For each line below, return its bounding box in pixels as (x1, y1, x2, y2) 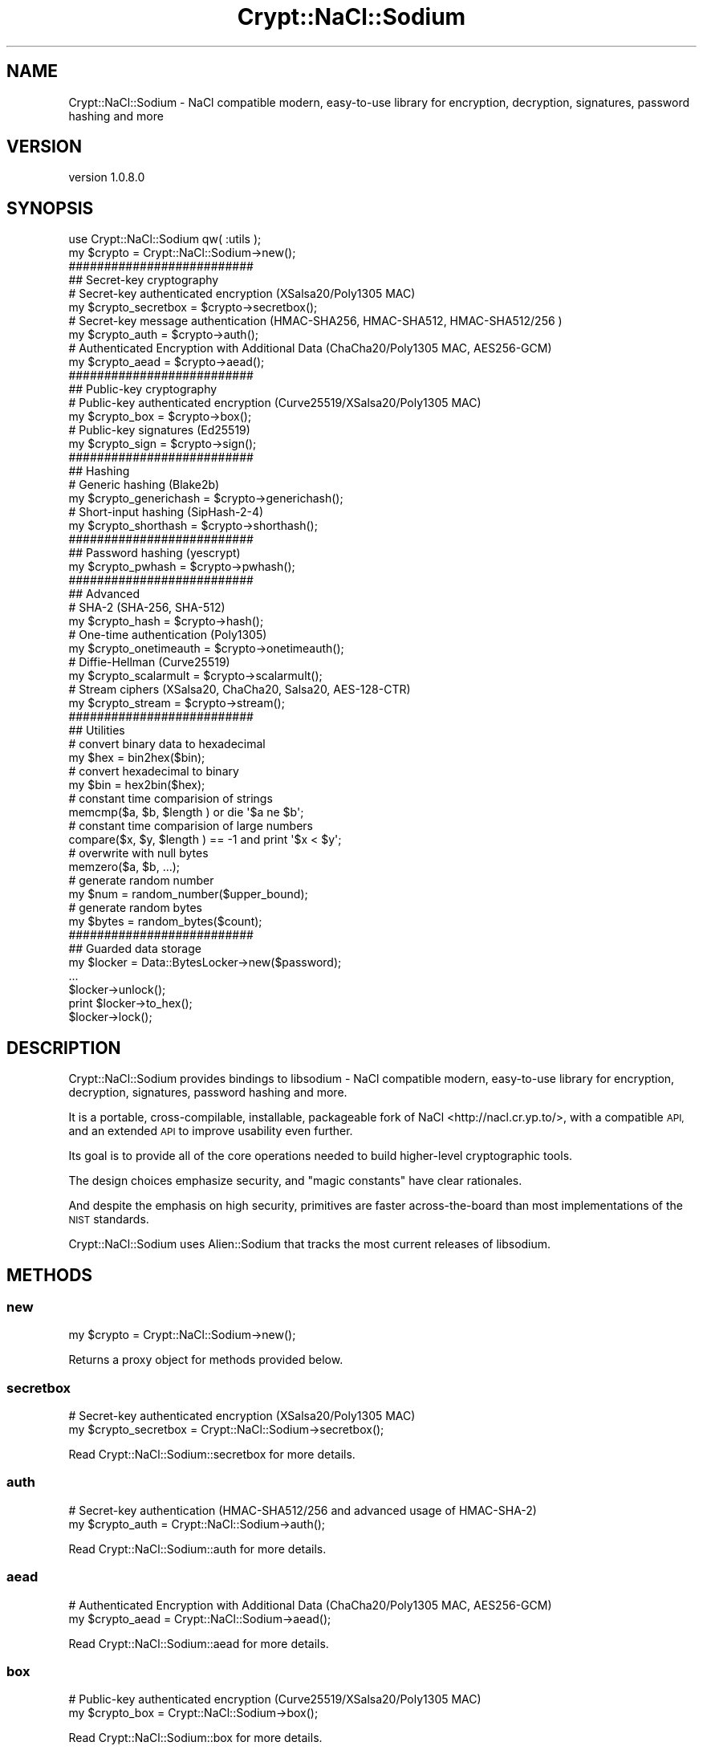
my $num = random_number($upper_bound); (68, 887, 308, 901)
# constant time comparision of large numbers (68, 819, 313, 833)
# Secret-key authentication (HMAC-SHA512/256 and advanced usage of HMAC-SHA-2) (68, 1503, 537, 1517)
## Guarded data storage (68, 942, 201, 956)
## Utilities (68, 723, 125, 738)
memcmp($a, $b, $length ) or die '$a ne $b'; (68, 805, 304, 820)
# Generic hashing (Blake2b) (68, 478, 220, 492)
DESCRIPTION (6, 1037, 121, 1058)
